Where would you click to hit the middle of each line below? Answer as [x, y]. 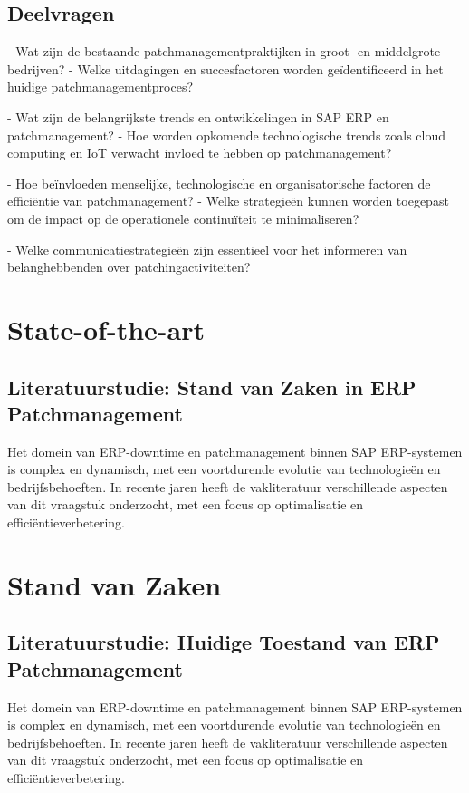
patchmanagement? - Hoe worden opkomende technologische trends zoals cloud [227, 135]
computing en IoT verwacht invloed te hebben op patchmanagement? [200, 153]
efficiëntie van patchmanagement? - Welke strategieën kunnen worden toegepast [228, 201]
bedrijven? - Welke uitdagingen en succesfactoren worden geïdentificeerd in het [225, 68]
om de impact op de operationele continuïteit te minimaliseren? [183, 218]
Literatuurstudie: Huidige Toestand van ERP [224, 642]
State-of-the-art [106, 329]
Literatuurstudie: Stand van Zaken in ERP [212, 387]
